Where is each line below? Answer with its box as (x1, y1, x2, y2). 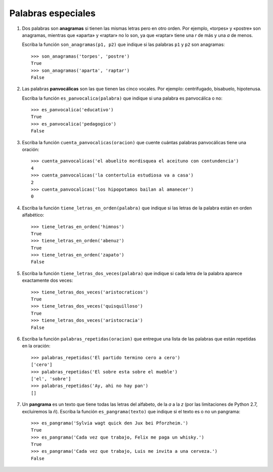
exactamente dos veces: (22, 277, 73, 283)
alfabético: (22, 212, 44, 218)
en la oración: (22, 343, 51, 349)
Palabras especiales (9, 8, 96, 19)
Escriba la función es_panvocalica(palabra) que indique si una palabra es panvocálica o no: (22, 95, 222, 101)
